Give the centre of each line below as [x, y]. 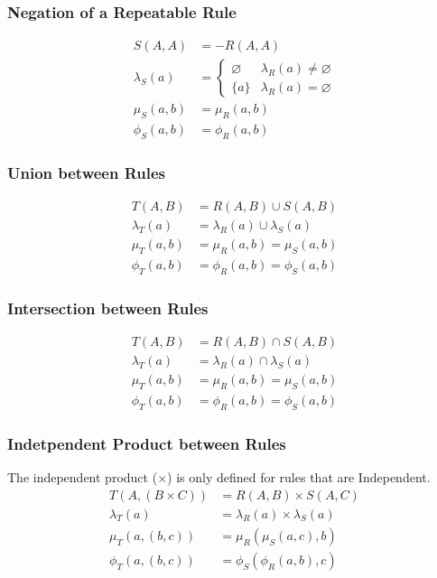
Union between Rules [87, 172]
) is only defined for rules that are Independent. [299, 477]
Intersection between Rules [108, 308]
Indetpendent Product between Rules [147, 443]
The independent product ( [83, 477]
